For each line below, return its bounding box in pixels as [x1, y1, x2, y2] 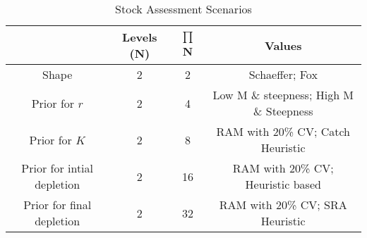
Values [265, 37, 302, 54]
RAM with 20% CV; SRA [219, 196, 347, 213]
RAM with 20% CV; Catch [216, 123, 351, 139]
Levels [122, 29, 157, 45]
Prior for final [23, 196, 92, 213]
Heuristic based [245, 176, 321, 192]
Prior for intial [21, 160, 94, 176]
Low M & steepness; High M [212, 87, 354, 103]
